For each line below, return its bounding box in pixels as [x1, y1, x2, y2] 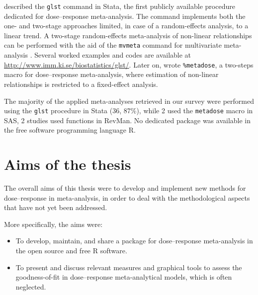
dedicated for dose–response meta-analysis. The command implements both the [4, 10, 246, 21]
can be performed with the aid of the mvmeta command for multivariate [4, 40, 222, 50]
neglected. [15, 281, 46, 292]
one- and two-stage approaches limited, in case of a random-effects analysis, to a [4, 20, 249, 31]
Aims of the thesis [4, 154, 131, 174]
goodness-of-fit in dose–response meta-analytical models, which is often [15, 272, 232, 282]
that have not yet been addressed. [4, 202, 107, 213]
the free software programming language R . [4, 125, 136, 135]
